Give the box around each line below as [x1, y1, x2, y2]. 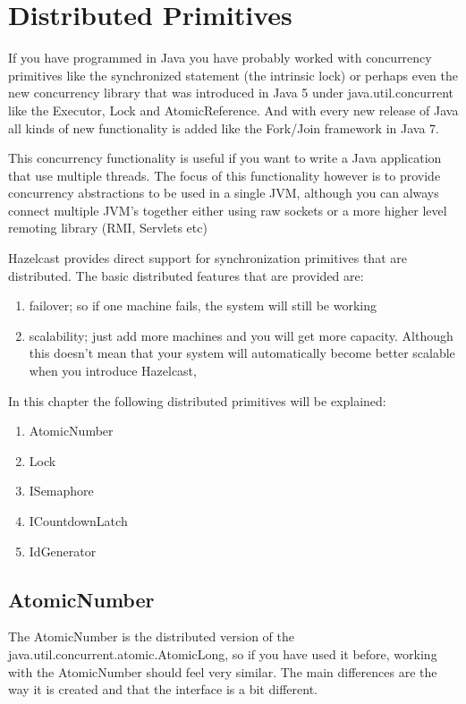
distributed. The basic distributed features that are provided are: [8, 266, 364, 284]
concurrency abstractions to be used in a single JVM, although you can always [8, 183, 439, 202]
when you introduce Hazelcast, [29, 361, 197, 380]
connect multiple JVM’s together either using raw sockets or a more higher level [8, 200, 447, 219]
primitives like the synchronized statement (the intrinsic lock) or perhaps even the [8, 65, 459, 84]
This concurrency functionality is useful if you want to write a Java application [8, 148, 442, 167]
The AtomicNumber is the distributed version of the [8, 627, 295, 646]
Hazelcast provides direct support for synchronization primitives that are [8, 249, 407, 267]
